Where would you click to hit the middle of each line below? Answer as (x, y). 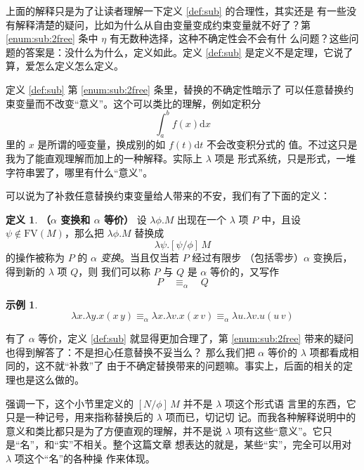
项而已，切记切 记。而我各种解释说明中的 (261, 417)
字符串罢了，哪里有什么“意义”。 (79, 172)
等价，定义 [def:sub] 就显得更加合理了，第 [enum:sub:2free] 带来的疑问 (196, 338)
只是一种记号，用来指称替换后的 (79, 417)
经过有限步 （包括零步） (248, 257)
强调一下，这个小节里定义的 (70, 403)
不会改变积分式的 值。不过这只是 (282, 144)
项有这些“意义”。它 (278, 430)
